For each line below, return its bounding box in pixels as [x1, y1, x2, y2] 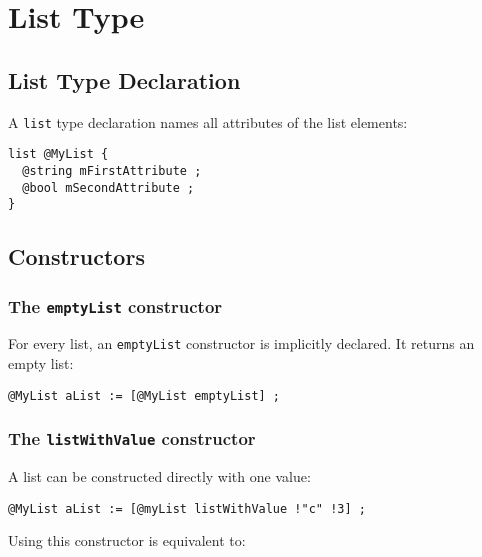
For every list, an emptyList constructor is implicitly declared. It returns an [8, 333, 475, 354]
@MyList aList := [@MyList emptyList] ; [8, 388, 281, 403]
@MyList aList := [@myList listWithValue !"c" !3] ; [8, 501, 366, 516]
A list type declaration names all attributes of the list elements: [8, 111, 408, 132]
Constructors [8, 241, 145, 272]
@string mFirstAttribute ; [22, 163, 202, 178]
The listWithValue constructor [8, 426, 256, 451]
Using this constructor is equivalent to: [8, 530, 246, 551]
